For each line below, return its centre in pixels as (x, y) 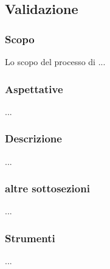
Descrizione (33, 138)
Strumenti (30, 238)
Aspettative (34, 89)
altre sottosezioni (47, 188)
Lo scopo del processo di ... (55, 61)
